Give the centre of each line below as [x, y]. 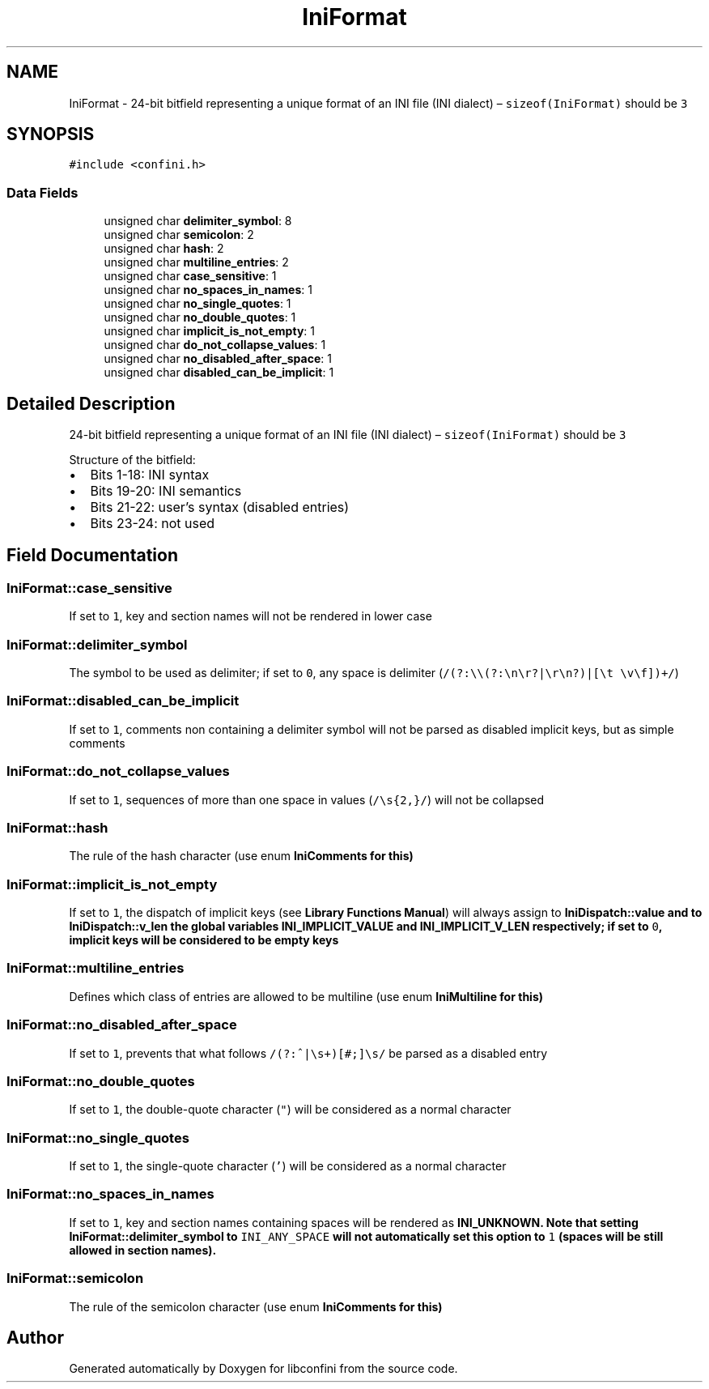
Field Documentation [92, 556]
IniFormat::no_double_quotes [101, 1081]
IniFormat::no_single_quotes [98, 1138]
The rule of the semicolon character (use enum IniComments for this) [256, 1306]
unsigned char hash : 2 [164, 249]
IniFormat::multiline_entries [96, 968]
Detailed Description [91, 403]
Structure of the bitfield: [132, 460]
